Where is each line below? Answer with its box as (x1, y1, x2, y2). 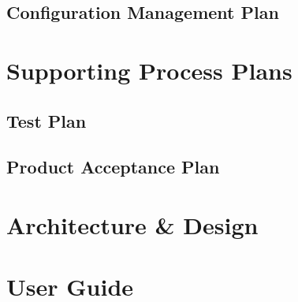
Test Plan (6, 108, 87, 132)
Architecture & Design (6, 208, 259, 240)
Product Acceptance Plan (6, 155, 220, 179)
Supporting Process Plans (6, 54, 292, 86)
